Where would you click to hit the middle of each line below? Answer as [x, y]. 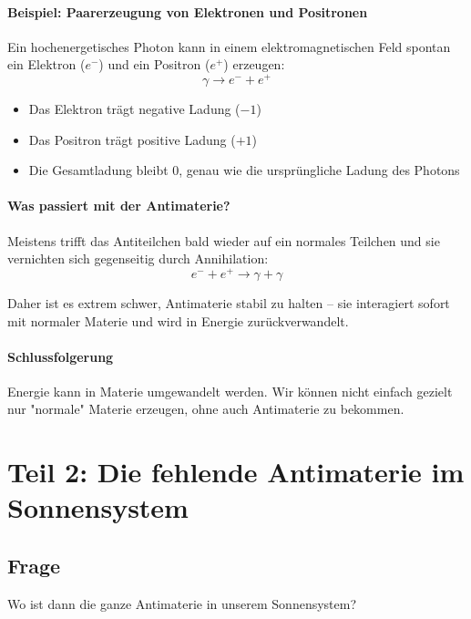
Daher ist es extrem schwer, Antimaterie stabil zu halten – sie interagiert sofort [229, 302]
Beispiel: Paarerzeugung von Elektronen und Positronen [188, 11]
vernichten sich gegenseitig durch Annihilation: [138, 258]
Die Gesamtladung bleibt [98, 170]
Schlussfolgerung [61, 356]
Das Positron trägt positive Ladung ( [132, 139]
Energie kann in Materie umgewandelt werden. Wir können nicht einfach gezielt [230, 391]
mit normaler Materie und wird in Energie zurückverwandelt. [178, 320]
